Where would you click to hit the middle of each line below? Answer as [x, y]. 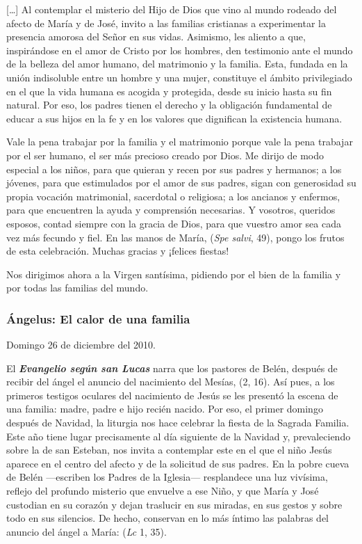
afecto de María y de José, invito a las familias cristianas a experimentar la [166, 23]
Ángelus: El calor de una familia [98, 318]
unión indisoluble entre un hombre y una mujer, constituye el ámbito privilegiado [179, 77]
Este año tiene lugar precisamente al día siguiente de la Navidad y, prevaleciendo [179, 436]
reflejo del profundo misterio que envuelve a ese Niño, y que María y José [163, 491]
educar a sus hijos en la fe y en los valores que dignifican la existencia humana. [174, 118]
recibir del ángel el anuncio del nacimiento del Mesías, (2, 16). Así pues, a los [171, 382]
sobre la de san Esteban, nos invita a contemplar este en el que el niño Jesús [169, 450]
